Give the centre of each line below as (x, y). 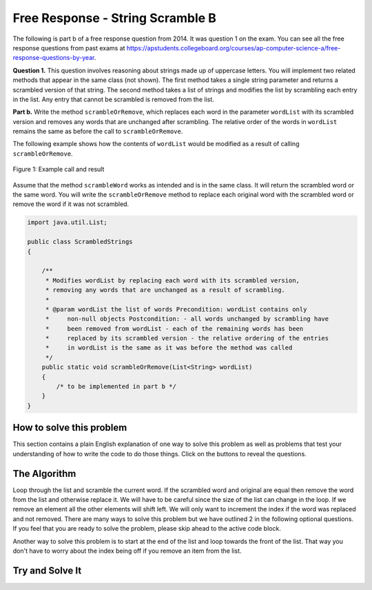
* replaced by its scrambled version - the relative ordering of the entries (187, 338)
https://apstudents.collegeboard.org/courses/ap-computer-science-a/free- (234, 48)
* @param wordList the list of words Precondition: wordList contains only (176, 309)
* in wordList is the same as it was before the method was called (169, 348)
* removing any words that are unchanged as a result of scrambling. (165, 290)
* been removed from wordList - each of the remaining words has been (174, 328)
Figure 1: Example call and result (59, 170)
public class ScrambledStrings (80, 242)
